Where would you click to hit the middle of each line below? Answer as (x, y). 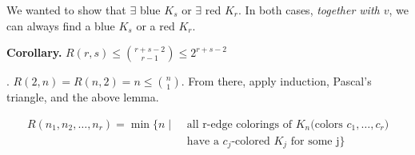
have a (203, 141)
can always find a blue (61, 25)
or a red (156, 25)
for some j (315, 141)
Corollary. (34, 52)
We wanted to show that (66, 10)
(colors (327, 124)
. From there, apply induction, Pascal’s (276, 81)
